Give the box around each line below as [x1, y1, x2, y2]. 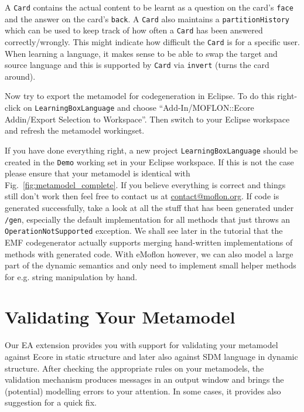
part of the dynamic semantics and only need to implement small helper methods [5, 259, 296, 271]
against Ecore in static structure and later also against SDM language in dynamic [5, 350, 298, 362]
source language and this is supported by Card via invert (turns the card [5, 59, 269, 71]
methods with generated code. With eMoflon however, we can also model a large [5, 247, 293, 260]
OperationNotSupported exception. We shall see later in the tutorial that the [5, 224, 283, 237]
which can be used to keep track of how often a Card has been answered [5, 24, 263, 36]
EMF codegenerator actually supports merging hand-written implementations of [5, 236, 293, 248]
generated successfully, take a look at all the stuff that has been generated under [5, 202, 294, 213]
